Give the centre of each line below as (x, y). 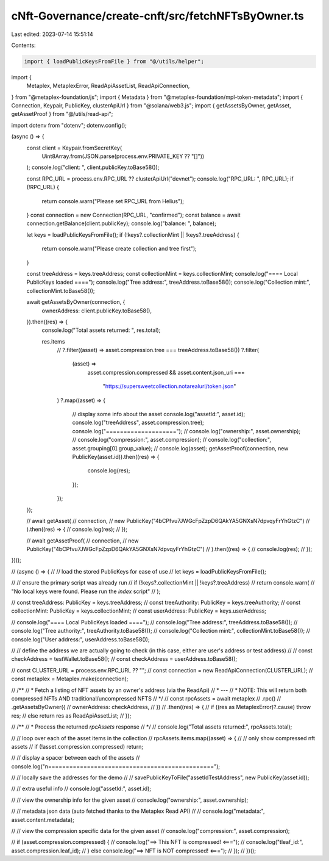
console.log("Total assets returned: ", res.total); (101, 330)
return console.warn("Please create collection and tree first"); (119, 249)
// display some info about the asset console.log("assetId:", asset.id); (159, 414)
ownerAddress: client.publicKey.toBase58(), (97, 311)
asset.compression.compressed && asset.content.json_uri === (166, 372)
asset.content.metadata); (43, 820)
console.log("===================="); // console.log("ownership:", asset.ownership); (186, 431)
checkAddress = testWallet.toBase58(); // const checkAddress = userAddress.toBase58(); (124, 659)
